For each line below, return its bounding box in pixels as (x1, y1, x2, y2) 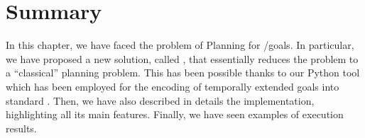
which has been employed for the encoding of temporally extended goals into (6, 79, 339, 93)
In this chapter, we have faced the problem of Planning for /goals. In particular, (6, 38, 354, 52)
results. (6, 120, 37, 135)
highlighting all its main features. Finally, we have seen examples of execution (6, 107, 344, 122)
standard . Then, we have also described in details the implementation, (6, 93, 315, 108)
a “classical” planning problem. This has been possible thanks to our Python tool (6, 65, 360, 80)
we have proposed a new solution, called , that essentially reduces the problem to (6, 51, 359, 66)
